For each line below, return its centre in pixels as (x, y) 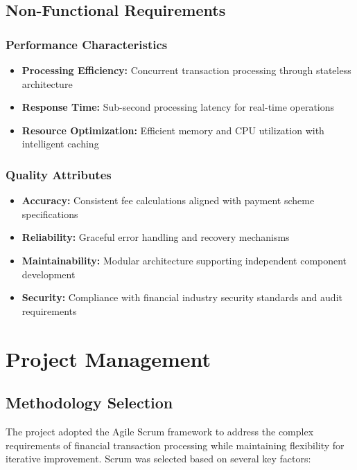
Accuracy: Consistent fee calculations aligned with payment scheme (168, 200)
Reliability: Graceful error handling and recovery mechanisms (156, 237)
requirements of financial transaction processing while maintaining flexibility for (175, 445)
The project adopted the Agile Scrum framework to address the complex (160, 431)
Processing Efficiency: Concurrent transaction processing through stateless (186, 70)
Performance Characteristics (87, 44)
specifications (50, 214)
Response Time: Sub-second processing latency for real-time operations (178, 107)
